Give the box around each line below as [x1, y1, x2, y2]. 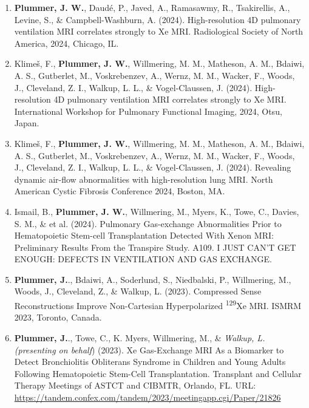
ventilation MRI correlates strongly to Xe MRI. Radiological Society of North [14, 25, 304, 38]
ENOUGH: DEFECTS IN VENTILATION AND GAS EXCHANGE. [14, 253, 273, 265]
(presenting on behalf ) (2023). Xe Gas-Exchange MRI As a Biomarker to [14, 343, 284, 356]
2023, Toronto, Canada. [14, 311, 102, 324]
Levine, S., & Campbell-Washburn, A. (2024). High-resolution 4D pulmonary [14, 13, 301, 25]
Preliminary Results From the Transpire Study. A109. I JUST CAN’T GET [14, 240, 296, 253]
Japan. [14, 117, 39, 129]
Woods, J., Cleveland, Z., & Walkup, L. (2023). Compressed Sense [14, 285, 262, 297]
